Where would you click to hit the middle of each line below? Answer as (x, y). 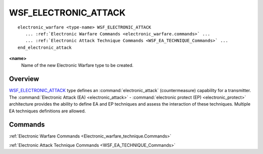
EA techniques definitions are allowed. (47, 111)
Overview (24, 79)
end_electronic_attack (45, 47)
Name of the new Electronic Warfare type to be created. (77, 65)
